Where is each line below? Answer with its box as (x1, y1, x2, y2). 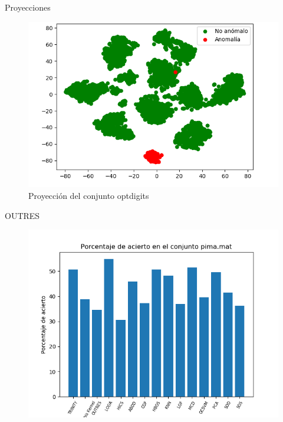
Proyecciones (5, 1, 51, 13)
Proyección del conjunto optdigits (28, 189, 149, 202)
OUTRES (5, 209, 40, 221)
